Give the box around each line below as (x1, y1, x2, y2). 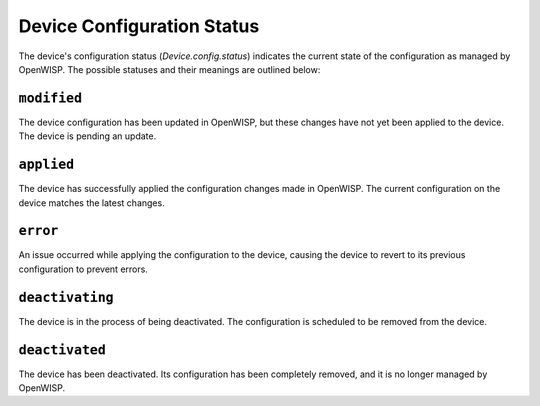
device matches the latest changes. (18, 196, 165, 209)
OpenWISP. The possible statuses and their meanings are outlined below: (18, 63, 321, 75)
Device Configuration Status (18, 15, 260, 37)
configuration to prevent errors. (18, 263, 149, 275)
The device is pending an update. (18, 130, 157, 142)
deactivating (18, 289, 114, 305)
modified (18, 90, 83, 106)
